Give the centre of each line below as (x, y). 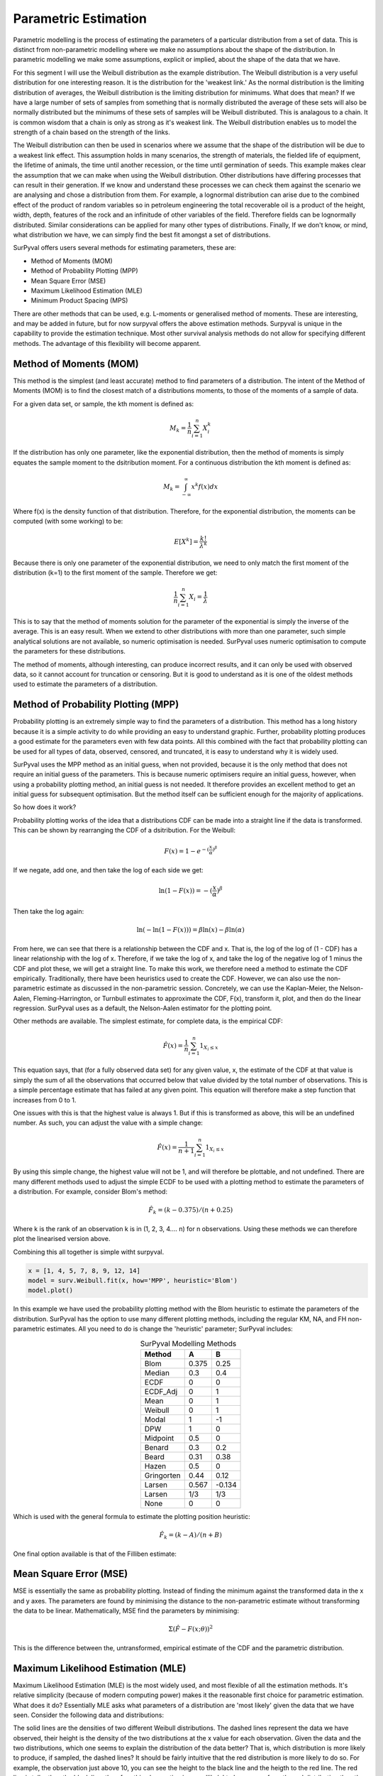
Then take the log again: (49, 911)
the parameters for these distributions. (69, 651)
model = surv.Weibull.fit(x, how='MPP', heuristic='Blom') (133, 1280)
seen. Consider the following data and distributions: (89, 1715)
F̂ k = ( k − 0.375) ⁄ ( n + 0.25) (190, 1211)
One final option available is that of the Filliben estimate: (95, 1554)
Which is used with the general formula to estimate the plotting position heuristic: (132, 1516)
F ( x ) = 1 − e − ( (187, 851)
